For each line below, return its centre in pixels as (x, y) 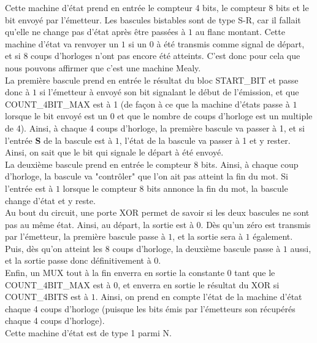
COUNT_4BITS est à (47, 297)
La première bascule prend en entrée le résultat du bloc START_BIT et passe (152, 80)
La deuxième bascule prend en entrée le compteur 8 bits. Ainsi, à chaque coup (152, 164)
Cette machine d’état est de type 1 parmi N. (88, 333)
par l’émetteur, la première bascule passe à (85, 236)
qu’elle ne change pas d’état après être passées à (95, 32)
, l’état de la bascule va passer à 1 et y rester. (205, 140)
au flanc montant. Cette (240, 32)
